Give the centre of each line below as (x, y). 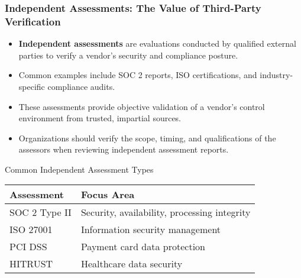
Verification (33, 21)
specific (32, 86)
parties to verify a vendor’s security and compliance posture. (128, 55)
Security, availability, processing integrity (166, 212)
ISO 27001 (31, 229)
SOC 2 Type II (41, 212)
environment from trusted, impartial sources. (100, 118)
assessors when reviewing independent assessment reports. (124, 149)
